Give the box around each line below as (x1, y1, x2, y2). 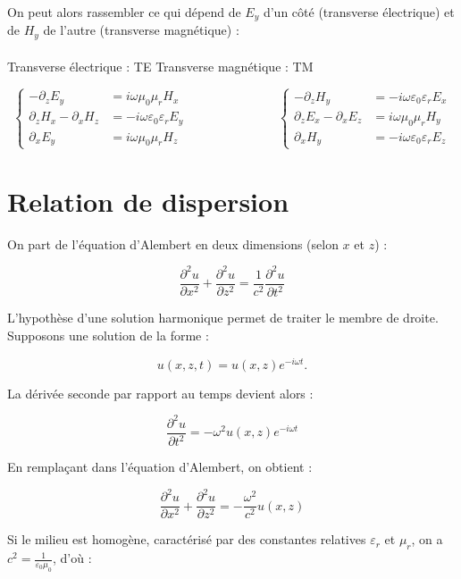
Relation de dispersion (7, 182, 289, 219)
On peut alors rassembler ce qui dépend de (7, 3, 241, 21)
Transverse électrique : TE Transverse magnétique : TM (7, 56, 314, 75)
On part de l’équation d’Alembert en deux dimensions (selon (7, 234, 339, 253)
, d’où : (53, 549, 92, 567)
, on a (411, 530, 443, 549)
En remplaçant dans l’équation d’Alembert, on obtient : (7, 457, 313, 476)
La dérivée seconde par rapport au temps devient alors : (7, 383, 314, 402)
